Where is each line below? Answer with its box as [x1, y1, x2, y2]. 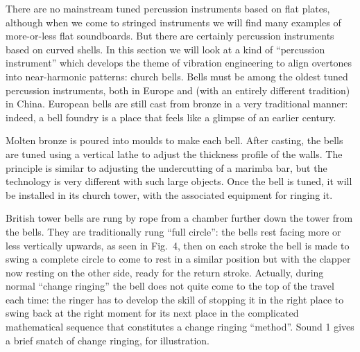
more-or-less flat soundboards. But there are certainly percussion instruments [6, 28, 334, 43]
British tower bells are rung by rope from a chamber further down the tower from [6, 211, 353, 225]
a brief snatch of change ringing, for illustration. [6, 333, 209, 347]
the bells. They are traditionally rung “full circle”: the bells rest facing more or [6, 224, 341, 238]
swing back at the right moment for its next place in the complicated [6, 306, 299, 320]
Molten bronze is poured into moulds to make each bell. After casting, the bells [6, 133, 343, 148]
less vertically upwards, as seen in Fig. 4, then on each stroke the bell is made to [6, 238, 350, 252]
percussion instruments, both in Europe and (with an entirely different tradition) [6, 82, 350, 97]
